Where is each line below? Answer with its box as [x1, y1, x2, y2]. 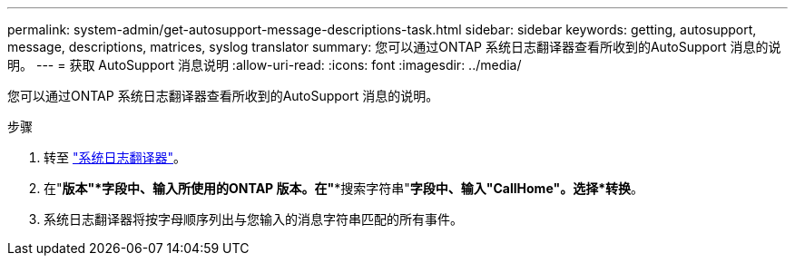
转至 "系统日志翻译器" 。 [44, 150, 186, 165]
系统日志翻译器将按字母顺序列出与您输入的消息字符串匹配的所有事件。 [44, 211, 463, 227]
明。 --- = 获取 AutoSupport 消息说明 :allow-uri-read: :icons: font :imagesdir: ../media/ [7, 57, 522, 73]
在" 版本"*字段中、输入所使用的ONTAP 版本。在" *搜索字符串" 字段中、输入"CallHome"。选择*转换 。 [44, 180, 643, 196]
